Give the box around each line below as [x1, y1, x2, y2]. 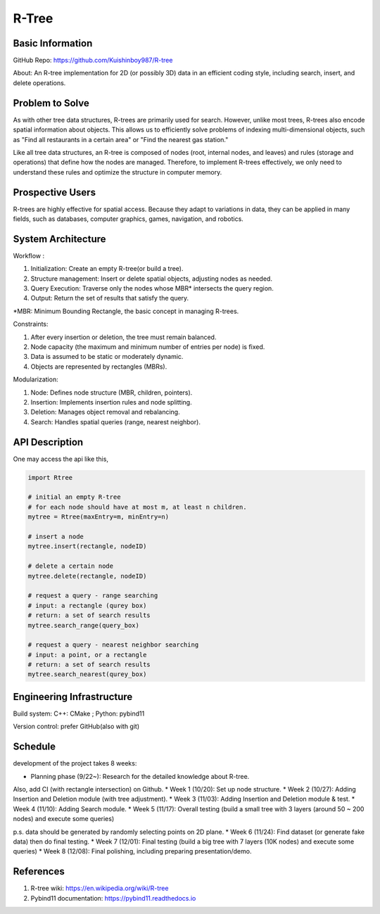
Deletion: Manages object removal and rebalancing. [30, 408, 180, 417]
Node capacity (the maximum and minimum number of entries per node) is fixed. [30, 343, 265, 351]
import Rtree [27, 474, 73, 481]
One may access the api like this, [13, 455, 109, 463]
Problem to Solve [13, 97, 89, 109]
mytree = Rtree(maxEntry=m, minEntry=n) [27, 513, 169, 521]
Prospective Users [13, 186, 96, 198]
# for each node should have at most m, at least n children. [27, 503, 247, 511]
